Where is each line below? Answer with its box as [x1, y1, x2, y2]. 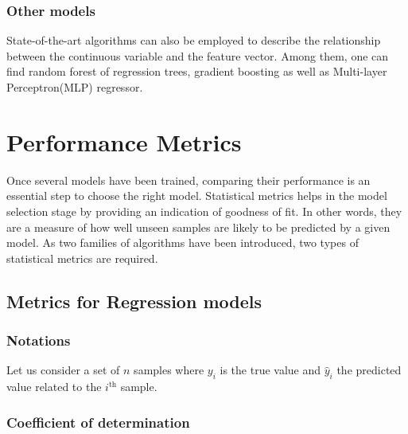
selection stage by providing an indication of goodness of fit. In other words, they [6, 202, 402, 219]
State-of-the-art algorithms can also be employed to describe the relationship [6, 32, 381, 49]
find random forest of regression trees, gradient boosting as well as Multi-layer [6, 63, 387, 80]
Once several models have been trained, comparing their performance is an [6, 171, 371, 188]
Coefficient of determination [6, 412, 190, 432]
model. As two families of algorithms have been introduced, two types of [6, 234, 359, 251]
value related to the [6, 378, 102, 395]
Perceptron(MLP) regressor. [6, 79, 143, 95]
